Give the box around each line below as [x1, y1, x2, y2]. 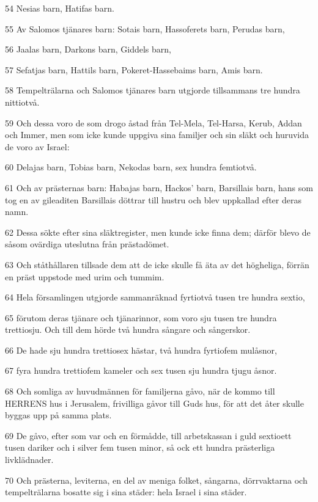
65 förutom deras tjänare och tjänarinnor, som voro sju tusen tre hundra [5, 311, 277, 324]
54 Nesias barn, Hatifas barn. [5, 2, 114, 14]
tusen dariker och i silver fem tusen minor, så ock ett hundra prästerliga [5, 441, 275, 454]
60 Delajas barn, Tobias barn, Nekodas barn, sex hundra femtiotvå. [5, 161, 257, 173]
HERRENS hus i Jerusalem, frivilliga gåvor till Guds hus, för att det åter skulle [5, 396, 304, 409]
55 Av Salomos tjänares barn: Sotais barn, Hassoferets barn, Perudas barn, [5, 22, 285, 35]
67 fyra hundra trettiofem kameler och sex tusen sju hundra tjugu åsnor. [5, 364, 277, 377]
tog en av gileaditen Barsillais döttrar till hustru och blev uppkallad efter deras [5, 193, 301, 206]
